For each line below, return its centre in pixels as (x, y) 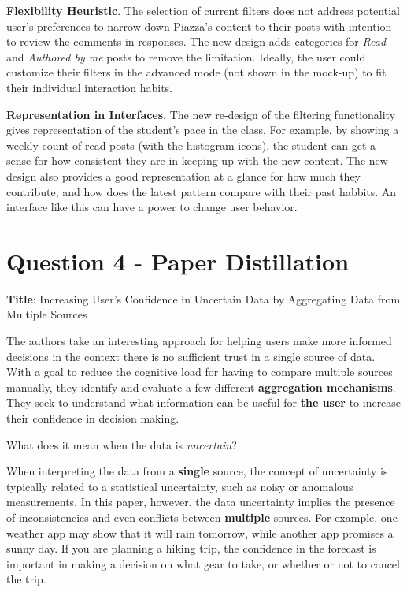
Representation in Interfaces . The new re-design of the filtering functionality (201, 114)
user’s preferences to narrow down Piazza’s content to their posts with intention (199, 26)
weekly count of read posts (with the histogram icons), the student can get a (191, 145)
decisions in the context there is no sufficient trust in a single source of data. (191, 356)
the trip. (26, 579)
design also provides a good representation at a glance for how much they (184, 175)
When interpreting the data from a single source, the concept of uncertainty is (197, 471)
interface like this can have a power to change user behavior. (152, 207)
